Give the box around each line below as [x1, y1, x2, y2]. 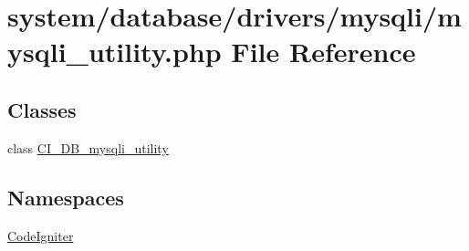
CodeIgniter [7, 225, 74, 245]
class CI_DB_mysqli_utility [7, 138, 169, 157]
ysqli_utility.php [7, 33, 222, 70]
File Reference [231, 33, 416, 70]
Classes [7, 95, 77, 123]
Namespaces [7, 183, 124, 211]
